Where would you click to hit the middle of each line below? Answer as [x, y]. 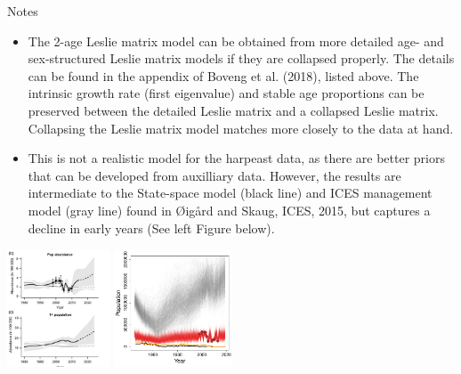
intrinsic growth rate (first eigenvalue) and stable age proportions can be [226, 93]
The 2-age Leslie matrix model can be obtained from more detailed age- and [236, 41]
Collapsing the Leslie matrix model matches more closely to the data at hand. [241, 128]
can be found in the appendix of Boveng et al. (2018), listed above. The [223, 75]
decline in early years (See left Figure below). [151, 228]
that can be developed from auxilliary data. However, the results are [214, 175]
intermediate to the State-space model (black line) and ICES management [230, 193]
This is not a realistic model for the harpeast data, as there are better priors [236, 158]
